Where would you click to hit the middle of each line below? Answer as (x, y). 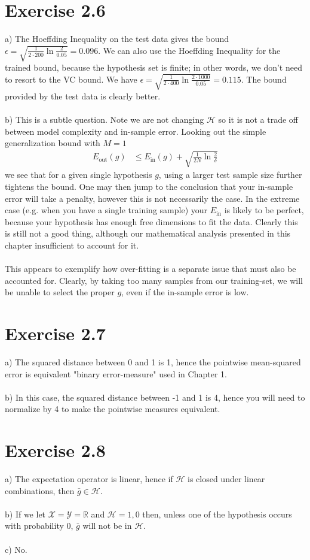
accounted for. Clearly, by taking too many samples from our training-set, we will (154, 280)
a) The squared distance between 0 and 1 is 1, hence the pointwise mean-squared (153, 362)
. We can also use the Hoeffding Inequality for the (189, 50)
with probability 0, (39, 526)
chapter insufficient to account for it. (72, 245)
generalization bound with (53, 143)
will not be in (107, 526)
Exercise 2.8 (55, 450)
